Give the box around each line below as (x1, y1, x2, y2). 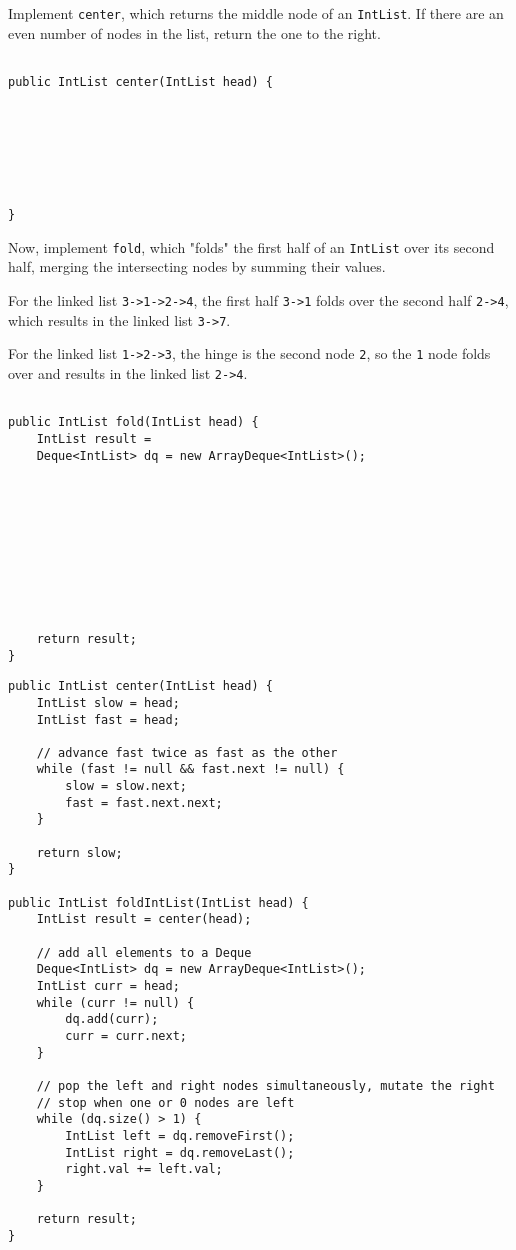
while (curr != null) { (36, 995, 195, 1010)
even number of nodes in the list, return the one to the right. (8, 22, 381, 43)
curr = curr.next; (65, 1028, 187, 1043)
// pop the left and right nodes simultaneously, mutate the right (36, 1078, 495, 1093)
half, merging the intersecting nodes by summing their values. (8, 256, 386, 277)
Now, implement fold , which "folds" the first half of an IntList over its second (8, 236, 495, 257)
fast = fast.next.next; (65, 795, 223, 810)
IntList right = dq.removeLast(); (65, 1145, 295, 1160)
